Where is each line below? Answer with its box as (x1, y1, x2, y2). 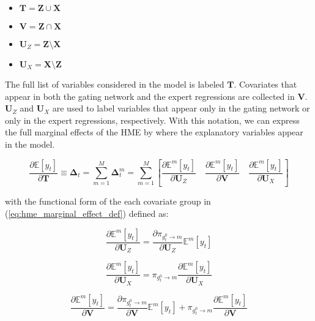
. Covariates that (234, 78, 297, 90)
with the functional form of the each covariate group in (5, 195, 211, 208)
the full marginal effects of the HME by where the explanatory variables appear (5, 126, 303, 138)
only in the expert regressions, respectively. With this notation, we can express (5, 113, 300, 126)
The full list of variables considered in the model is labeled (5, 78, 224, 90)
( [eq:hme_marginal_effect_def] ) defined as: (5, 207, 169, 220)
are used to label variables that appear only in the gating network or (52, 102, 310, 115)
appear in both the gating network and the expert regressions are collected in (5, 89, 295, 102)
